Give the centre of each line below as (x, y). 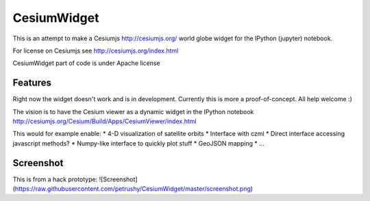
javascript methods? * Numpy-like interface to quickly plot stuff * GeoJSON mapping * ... (139, 143)
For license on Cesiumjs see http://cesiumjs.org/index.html (96, 51)
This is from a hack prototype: (55, 179)
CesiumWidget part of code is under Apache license (86, 63)
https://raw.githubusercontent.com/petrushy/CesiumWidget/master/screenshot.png (133, 189)
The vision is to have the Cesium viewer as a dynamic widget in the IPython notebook (133, 111)
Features (32, 83)
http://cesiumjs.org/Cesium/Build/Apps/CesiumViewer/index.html (104, 121)
